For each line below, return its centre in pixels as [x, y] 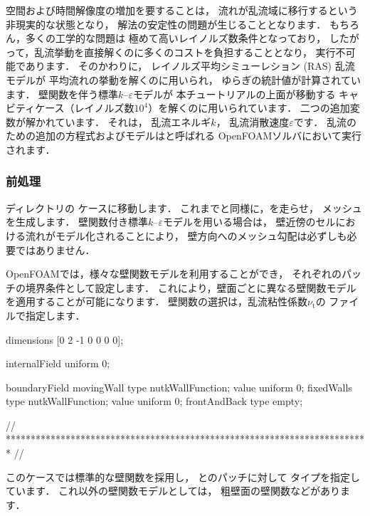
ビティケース [35, 108]
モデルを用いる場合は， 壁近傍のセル [249, 222]
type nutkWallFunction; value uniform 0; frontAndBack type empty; [154, 401]
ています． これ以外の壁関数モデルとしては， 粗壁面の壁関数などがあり [173, 491]
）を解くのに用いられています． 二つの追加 [249, 108]
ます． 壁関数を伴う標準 [62, 94]
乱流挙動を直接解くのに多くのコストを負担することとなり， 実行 [185, 52]
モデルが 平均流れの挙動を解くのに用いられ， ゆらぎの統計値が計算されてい [183, 79]
